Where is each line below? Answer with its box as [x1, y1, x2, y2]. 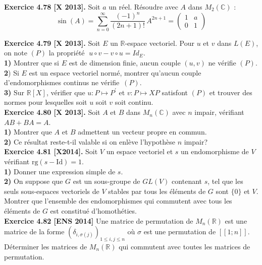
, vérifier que [46, 87, 85, 97]
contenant [172, 176, 202, 186]
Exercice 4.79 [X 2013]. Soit [4, 37, 100, 48]
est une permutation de [143, 226, 216, 237]
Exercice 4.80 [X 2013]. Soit [4, 107, 100, 117]
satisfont [162, 87, 188, 97]
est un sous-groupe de [73, 176, 140, 186]
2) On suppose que [4, 176, 63, 186]
